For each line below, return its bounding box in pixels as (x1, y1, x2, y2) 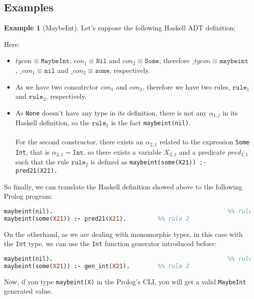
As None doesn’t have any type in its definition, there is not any (15, 107, 207, 117)
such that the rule (15, 157, 69, 167)
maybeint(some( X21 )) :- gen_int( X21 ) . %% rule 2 (4, 262, 190, 270)
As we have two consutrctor (15, 81, 99, 92)
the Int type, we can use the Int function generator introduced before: (4, 238, 216, 249)
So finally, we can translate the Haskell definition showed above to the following (4, 181, 242, 191)
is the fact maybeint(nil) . (111, 117, 191, 128)
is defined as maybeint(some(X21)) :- (90, 157, 207, 167)
